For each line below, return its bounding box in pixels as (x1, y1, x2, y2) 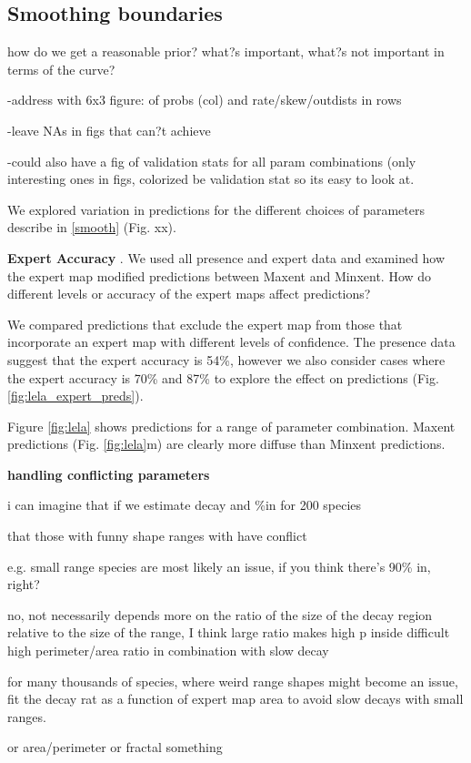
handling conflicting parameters (7, 464, 210, 483)
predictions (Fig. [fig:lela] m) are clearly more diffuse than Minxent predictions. (7, 434, 446, 453)
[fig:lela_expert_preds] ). (7, 386, 144, 405)
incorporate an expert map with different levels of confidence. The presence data (7, 332, 456, 351)
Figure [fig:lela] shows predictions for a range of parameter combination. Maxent (7, 416, 456, 435)
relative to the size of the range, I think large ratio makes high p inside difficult (7, 623, 450, 642)
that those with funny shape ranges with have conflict (7, 526, 307, 545)
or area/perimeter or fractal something (7, 738, 223, 757)
